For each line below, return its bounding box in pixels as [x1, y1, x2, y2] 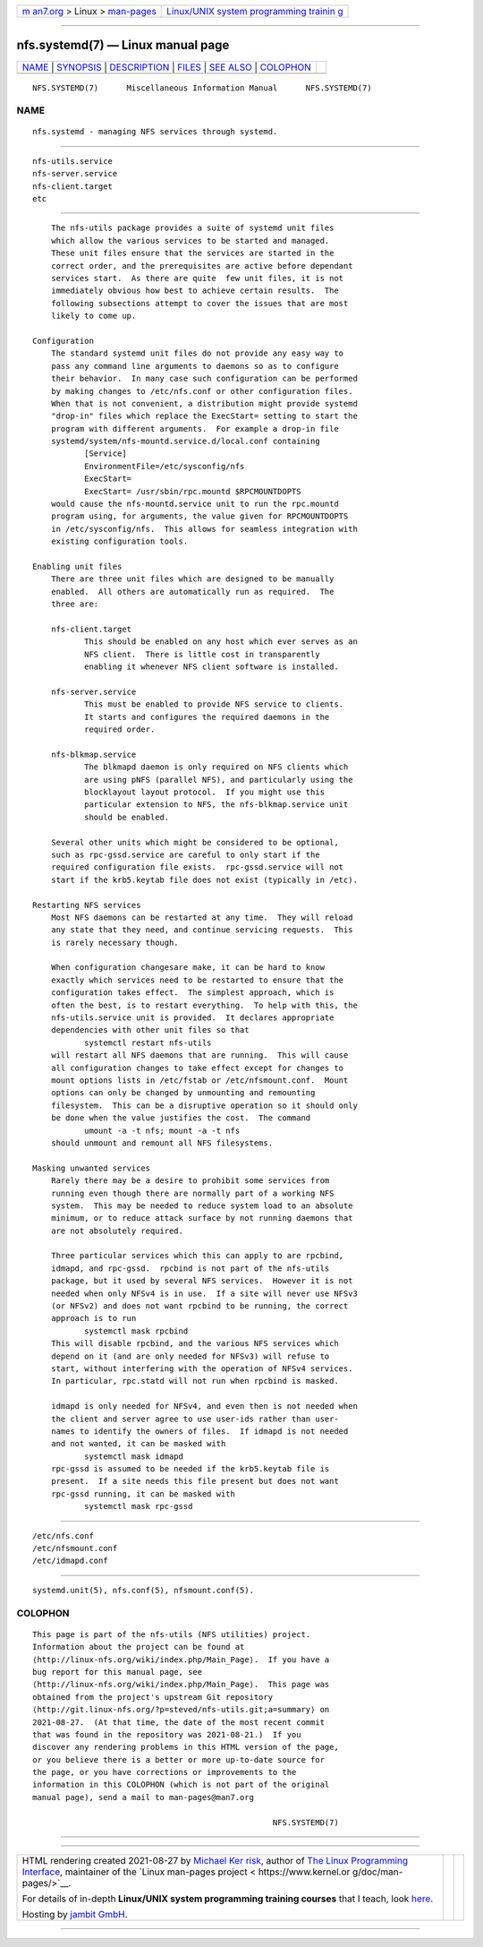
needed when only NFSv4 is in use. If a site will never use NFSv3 [50, 1288, 358, 1299]
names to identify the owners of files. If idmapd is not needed [50, 1426, 349, 1437]
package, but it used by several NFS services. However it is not [50, 1276, 353, 1286]
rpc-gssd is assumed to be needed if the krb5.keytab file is [50, 1464, 330, 1474]
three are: [50, 599, 99, 609]
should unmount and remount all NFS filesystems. [50, 1137, 273, 1148]
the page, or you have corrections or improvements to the [32, 1767, 297, 1778]
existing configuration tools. [50, 536, 189, 546]
